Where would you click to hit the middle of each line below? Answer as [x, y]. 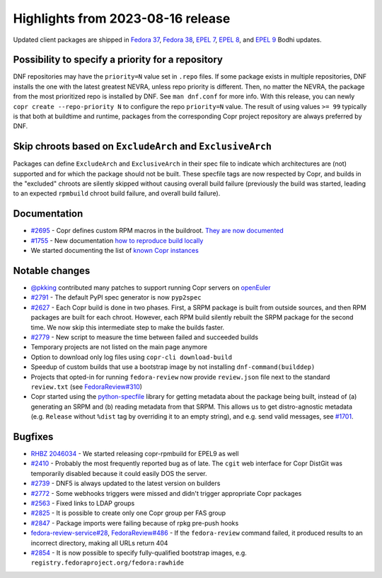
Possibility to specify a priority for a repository [118, 60]
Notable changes [52, 270]
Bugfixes [33, 437]
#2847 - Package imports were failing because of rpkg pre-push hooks [135, 523]
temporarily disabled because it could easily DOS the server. [119, 473]
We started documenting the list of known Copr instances [115, 251]
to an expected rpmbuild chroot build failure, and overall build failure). [117, 193]
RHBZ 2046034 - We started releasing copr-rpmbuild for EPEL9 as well [135, 454]
